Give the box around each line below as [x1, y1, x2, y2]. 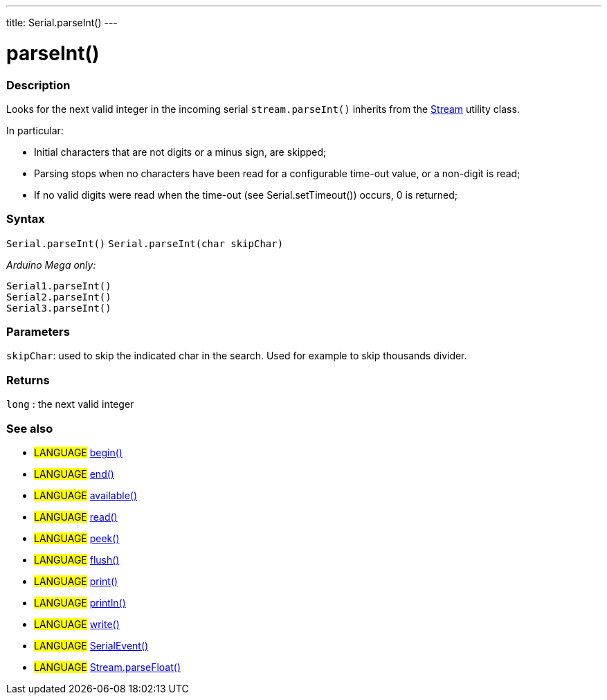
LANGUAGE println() [34, 596, 126, 609]
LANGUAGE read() [34, 510, 118, 523]
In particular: [6, 124, 64, 136]
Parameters [6, 325, 70, 339]
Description [6, 78, 71, 92]
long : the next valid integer [6, 398, 134, 411]
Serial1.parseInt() [6, 280, 111, 291]
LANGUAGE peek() [34, 532, 120, 544]
